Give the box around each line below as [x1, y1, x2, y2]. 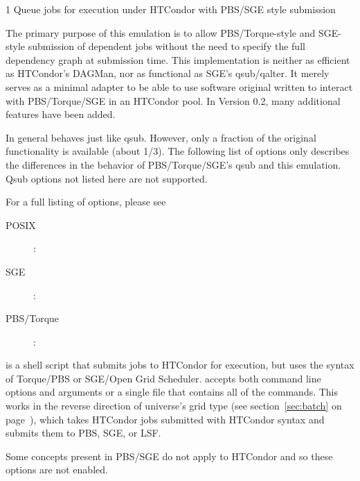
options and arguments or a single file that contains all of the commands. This [6, 385, 339, 399]
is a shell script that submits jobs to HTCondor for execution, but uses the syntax [6, 357, 354, 372]
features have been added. [6, 107, 116, 121]
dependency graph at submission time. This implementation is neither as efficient [6, 52, 350, 67]
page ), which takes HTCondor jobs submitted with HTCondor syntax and [6, 412, 325, 426]
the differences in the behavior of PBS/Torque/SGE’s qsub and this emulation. [6, 157, 341, 171]
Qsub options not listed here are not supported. [6, 171, 208, 185]
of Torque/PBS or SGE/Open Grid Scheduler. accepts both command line [6, 371, 321, 385]
